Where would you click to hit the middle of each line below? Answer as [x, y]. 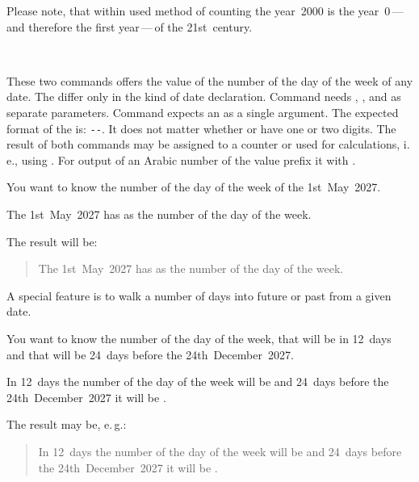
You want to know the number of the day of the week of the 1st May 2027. [194, 187]
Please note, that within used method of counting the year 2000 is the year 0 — [205, 10]
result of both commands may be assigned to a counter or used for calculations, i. [208, 144]
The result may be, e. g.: [67, 424]
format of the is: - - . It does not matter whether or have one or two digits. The [201, 128]
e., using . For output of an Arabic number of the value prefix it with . [181, 159]
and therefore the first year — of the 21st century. [130, 26]
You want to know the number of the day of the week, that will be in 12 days [199, 338]
